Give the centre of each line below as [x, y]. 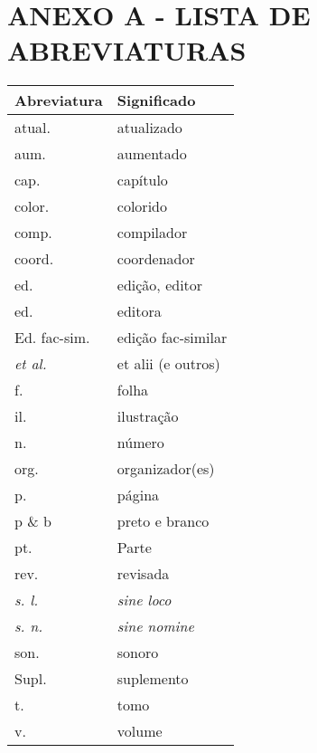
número [140, 443]
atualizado [149, 128]
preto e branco [163, 521]
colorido [142, 206]
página [138, 495]
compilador [152, 233]
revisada [143, 574]
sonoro [138, 653]
